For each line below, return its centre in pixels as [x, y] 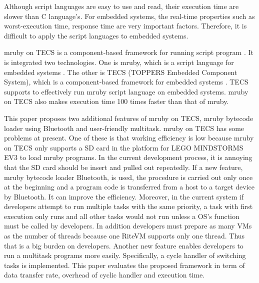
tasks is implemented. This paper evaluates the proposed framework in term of [124, 265]
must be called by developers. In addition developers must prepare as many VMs [128, 226]
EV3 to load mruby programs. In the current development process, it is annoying [128, 157]
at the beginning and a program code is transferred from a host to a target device [129, 187]
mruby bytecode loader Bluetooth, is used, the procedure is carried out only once [128, 177]
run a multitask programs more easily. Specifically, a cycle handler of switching [125, 255]
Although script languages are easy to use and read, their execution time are [121, 6]
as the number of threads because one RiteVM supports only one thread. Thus [124, 236]
